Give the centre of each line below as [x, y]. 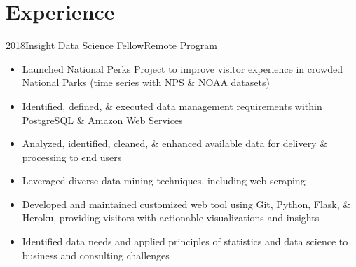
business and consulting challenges [96, 255]
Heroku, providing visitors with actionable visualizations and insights [171, 218]
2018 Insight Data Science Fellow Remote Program [111, 45]
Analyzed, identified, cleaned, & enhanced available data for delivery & [175, 143]
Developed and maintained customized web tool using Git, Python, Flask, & [186, 204]
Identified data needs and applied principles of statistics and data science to [185, 241]
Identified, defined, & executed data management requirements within [172, 105]
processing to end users [72, 157]
